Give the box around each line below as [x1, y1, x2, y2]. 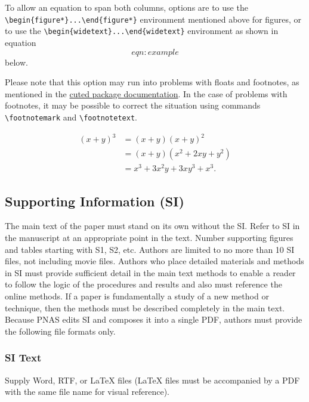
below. [5, 55, 28, 68]
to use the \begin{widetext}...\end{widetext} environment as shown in [5, 24, 279, 37]
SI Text [5, 350, 42, 365]
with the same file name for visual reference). [5, 385, 169, 398]
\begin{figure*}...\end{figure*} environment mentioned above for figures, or [5, 13, 302, 25]
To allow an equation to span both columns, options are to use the [5, 1, 248, 13]
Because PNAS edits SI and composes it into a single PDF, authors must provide [5, 313, 302, 326]
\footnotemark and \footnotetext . [5, 110, 137, 123]
